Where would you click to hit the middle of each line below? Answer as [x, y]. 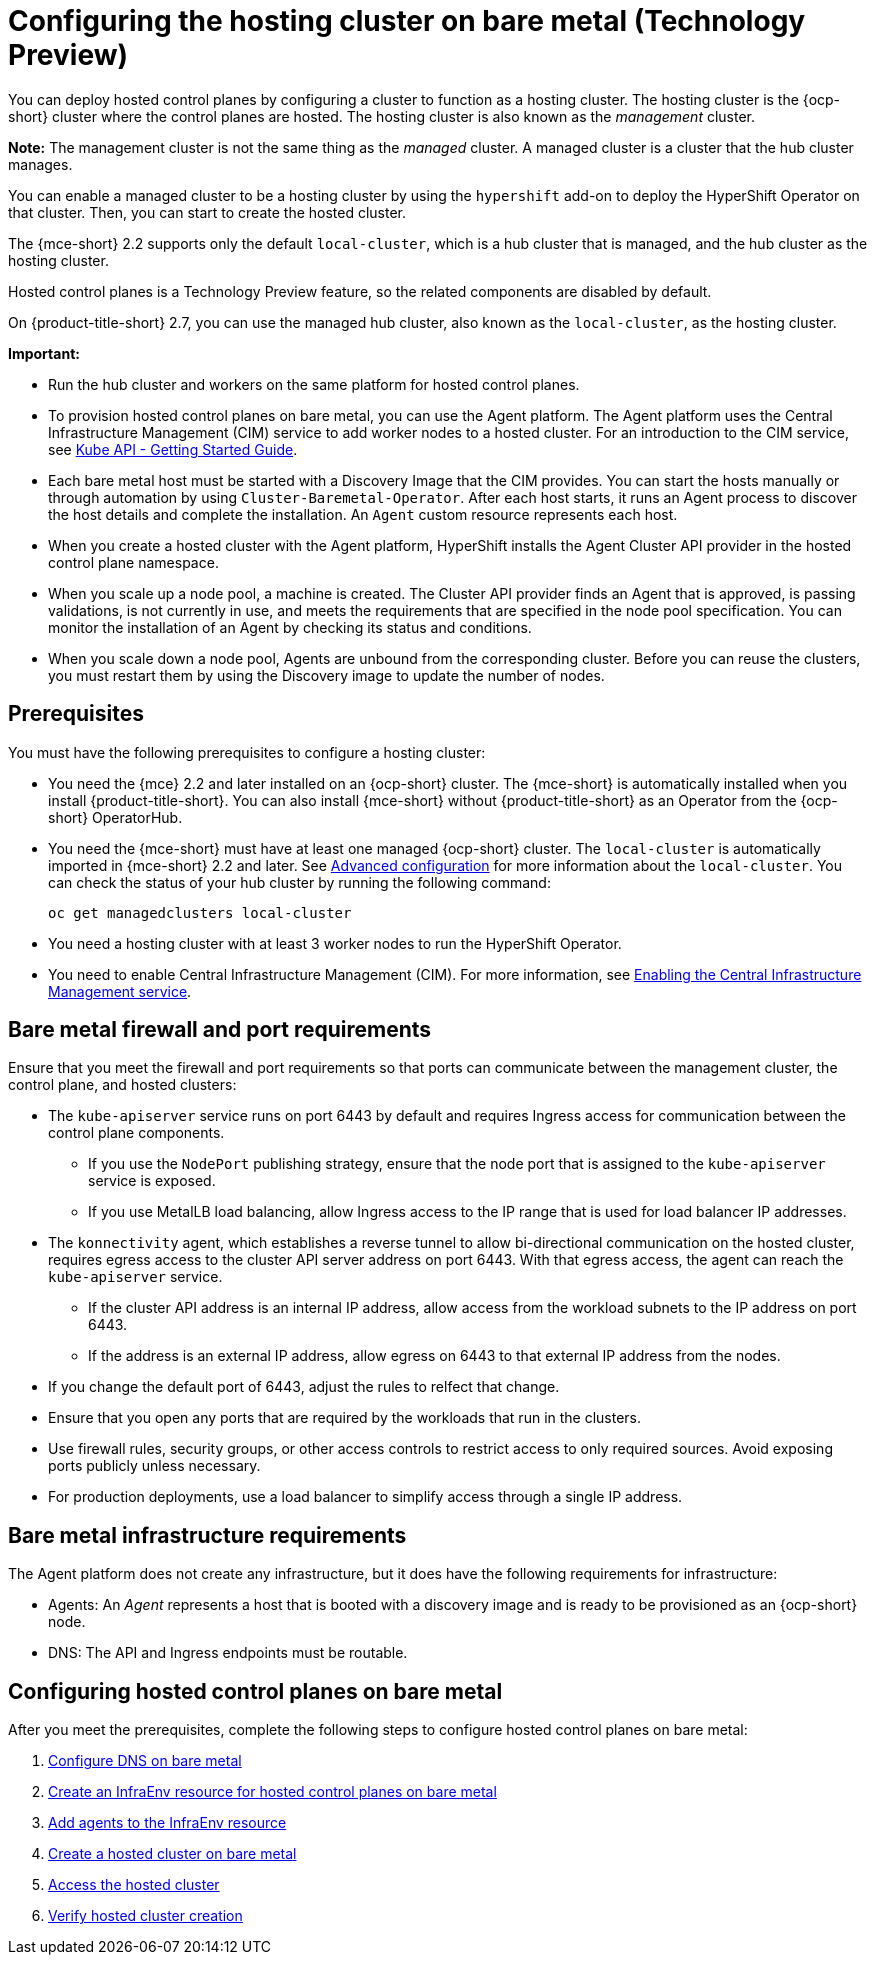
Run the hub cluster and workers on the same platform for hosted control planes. [314, 384]
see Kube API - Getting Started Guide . [173, 449]
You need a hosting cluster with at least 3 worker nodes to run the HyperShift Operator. [335, 943]
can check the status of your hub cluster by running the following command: [299, 882]
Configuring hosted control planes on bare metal [255, 1691]
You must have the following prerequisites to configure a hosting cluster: [247, 752]
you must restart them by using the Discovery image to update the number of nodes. [326, 675]
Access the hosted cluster [134, 1885]
